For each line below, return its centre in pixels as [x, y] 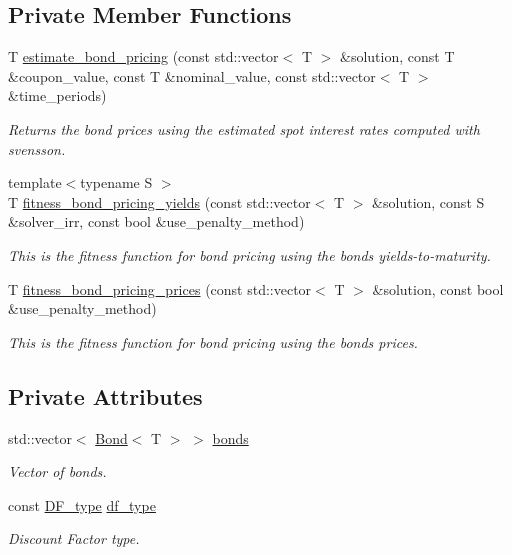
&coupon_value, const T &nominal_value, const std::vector [192, 75]
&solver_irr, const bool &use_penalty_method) [156, 221]
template [35, 182]
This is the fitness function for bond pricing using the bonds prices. [213, 341]
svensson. [37, 148]
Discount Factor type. [74, 538]
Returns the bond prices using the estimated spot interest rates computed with [244, 128]
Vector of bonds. [57, 471]
